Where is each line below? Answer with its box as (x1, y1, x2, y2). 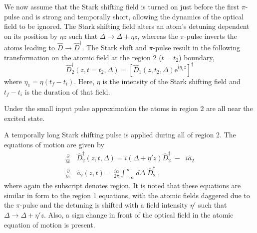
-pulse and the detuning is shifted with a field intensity (20, 200, 188, 210)
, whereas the (137, 30, 178, 41)
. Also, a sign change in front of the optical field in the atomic (44, 209, 234, 220)
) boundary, (179, 52, 215, 62)
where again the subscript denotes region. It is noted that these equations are (4, 180, 241, 191)
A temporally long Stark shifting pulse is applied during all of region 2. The (4, 129, 236, 140)
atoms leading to (4, 42, 55, 53)
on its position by (4, 30, 58, 41)
